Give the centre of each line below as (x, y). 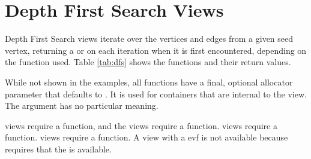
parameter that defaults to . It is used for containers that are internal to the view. (156, 94)
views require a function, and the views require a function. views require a (141, 125)
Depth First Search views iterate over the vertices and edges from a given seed (149, 39)
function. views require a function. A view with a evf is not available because (146, 137)
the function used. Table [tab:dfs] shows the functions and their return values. (148, 62)
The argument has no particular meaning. (82, 106)
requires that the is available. (58, 149)
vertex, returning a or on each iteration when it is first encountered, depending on (156, 50)
